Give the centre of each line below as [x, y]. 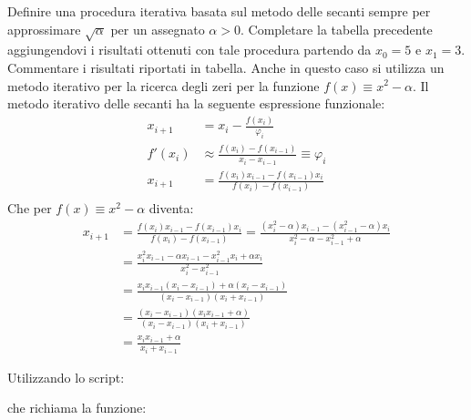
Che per [30, 208]
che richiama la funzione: [77, 408]
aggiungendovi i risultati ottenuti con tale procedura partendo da [189, 50]
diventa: [171, 208]
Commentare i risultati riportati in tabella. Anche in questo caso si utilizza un [226, 67]
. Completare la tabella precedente [336, 29]
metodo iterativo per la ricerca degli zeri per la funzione [164, 85]
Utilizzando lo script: [66, 377]
